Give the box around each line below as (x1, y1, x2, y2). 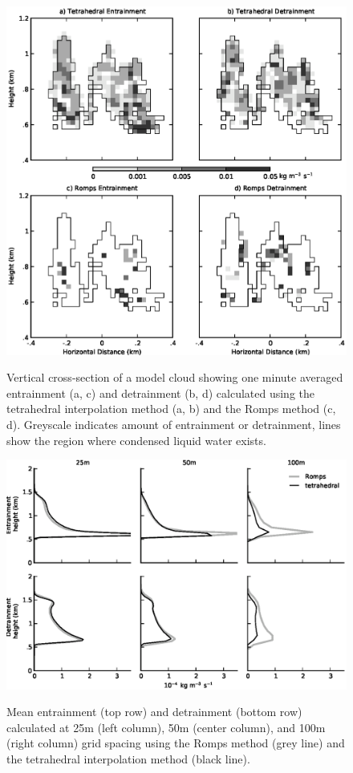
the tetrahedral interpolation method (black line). (6, 751, 250, 767)
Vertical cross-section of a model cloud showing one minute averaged (6, 369, 343, 386)
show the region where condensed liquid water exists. (6, 431, 266, 448)
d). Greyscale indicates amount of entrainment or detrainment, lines (6, 415, 341, 432)
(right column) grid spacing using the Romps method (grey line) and (6, 735, 345, 751)
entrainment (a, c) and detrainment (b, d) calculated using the (6, 384, 315, 401)
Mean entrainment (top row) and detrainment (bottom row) (6, 703, 302, 720)
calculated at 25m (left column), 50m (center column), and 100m (6, 718, 326, 735)
